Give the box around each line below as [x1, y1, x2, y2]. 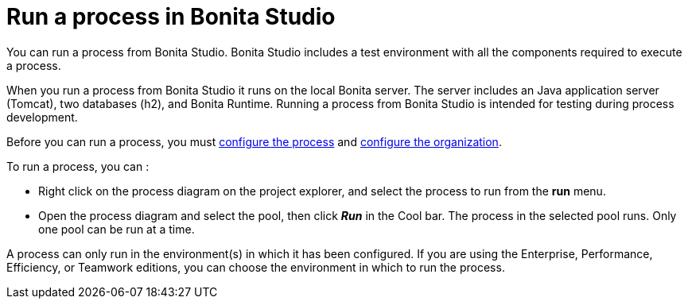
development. [6, 110, 78, 124]
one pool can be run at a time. [38, 222, 195, 236]
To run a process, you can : [6, 159, 150, 173]
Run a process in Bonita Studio [6, 3, 336, 30]
